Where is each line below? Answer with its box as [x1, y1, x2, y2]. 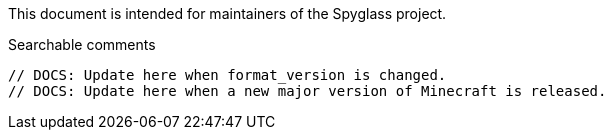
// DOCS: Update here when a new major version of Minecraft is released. [8, 83, 607, 99]
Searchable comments [8, 36, 156, 53]
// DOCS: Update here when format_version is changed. [8, 67, 447, 83]
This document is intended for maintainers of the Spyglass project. [8, 5, 447, 22]
